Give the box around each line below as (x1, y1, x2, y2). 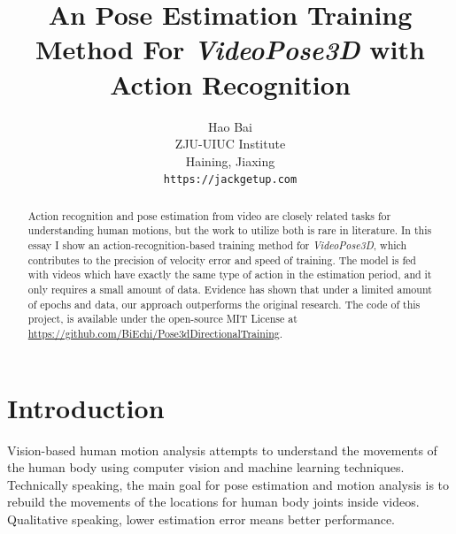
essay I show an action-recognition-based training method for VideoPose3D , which (27, 238, 407, 253)
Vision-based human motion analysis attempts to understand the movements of (7, 440, 437, 459)
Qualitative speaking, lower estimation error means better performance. (7, 509, 396, 528)
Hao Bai (208, 117, 252, 135)
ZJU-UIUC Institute (174, 134, 286, 153)
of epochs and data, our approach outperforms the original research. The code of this (27, 296, 421, 311)
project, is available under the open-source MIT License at (27, 311, 298, 326)
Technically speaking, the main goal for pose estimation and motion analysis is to (7, 475, 450, 493)
